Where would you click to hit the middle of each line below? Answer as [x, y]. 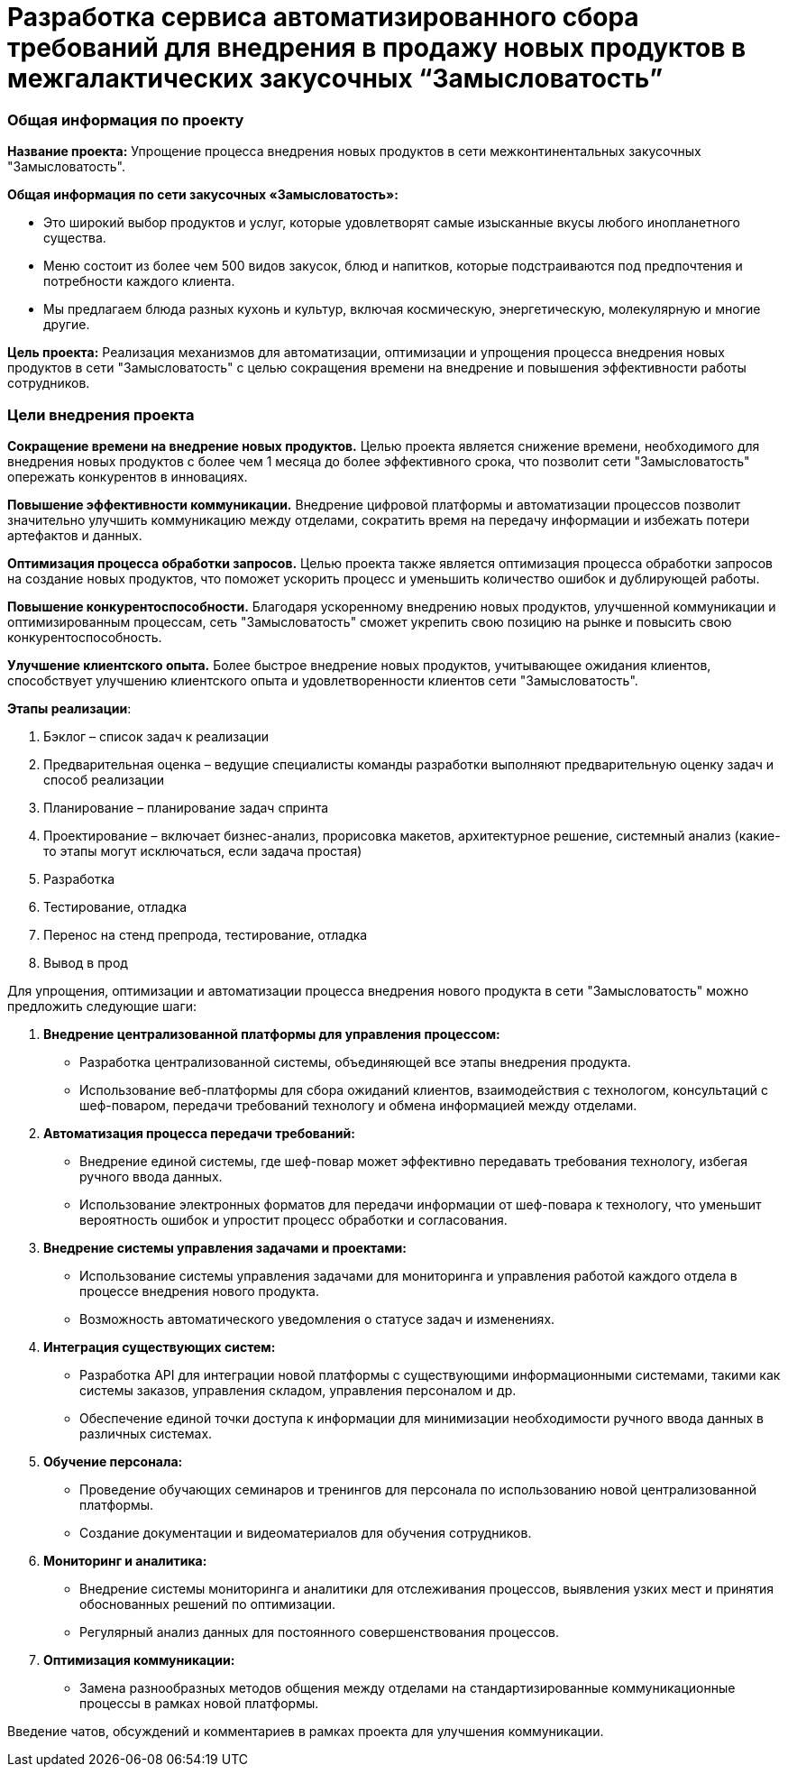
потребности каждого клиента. [139, 281]
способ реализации [104, 779]
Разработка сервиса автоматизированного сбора [323, 17]
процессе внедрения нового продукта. [199, 1291]
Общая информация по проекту [126, 119]
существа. [75, 238]
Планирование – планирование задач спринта [186, 807]
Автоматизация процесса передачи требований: [199, 1133]
